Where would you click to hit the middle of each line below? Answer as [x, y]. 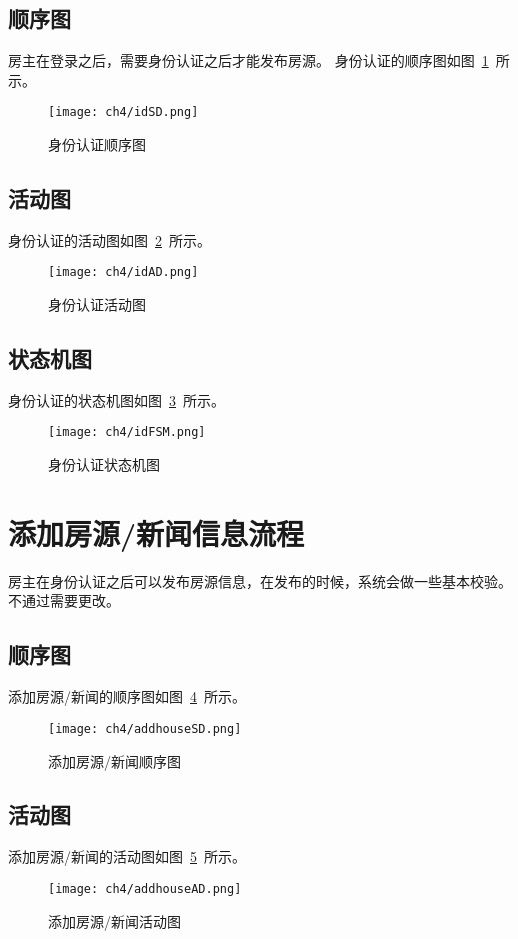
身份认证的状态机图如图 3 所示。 [116, 399]
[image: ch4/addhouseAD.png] [145, 888]
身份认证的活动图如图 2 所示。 [109, 239]
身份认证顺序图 [97, 144]
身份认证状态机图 [104, 464]
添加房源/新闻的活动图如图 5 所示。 [127, 856]
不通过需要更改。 [64, 600]
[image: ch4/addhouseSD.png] [145, 728]
